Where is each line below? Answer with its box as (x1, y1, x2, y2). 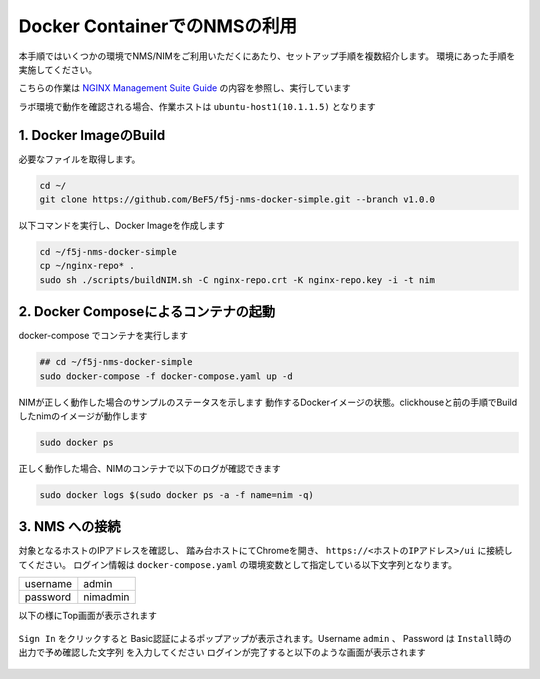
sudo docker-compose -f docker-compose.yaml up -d (39, 370, 294, 382)
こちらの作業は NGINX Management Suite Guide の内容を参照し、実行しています (18, 82, 351, 94)
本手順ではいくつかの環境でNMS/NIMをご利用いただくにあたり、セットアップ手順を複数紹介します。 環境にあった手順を (18, 50, 516, 62)
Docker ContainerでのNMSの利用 (18, 15, 298, 37)
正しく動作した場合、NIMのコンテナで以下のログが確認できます (18, 462, 281, 474)
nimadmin (83, 590, 130, 604)
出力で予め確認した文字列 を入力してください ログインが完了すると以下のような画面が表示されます (18, 646, 427, 659)
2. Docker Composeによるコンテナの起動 (18, 303, 276, 320)
